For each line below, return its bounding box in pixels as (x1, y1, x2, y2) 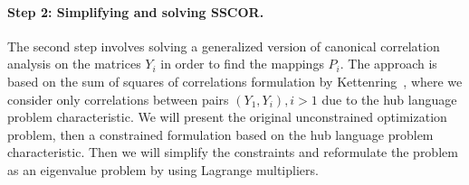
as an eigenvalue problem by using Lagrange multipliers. (7, 160, 319, 179)
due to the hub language (321, 89, 457, 108)
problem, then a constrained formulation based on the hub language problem (7, 125, 434, 143)
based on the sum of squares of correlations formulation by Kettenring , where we (7, 71, 463, 90)
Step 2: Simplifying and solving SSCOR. (7, 2, 264, 21)
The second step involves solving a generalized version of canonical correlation (7, 36, 440, 55)
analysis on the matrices (7, 54, 141, 73)
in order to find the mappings (160, 54, 324, 73)
